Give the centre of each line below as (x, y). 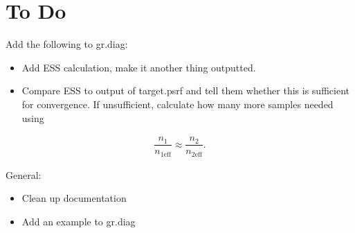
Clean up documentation (74, 198)
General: (24, 174)
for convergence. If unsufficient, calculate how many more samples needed (177, 104)
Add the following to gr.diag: (67, 44)
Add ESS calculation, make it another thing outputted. (139, 67)
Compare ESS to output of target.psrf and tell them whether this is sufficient (185, 90)
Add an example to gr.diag (79, 221)
